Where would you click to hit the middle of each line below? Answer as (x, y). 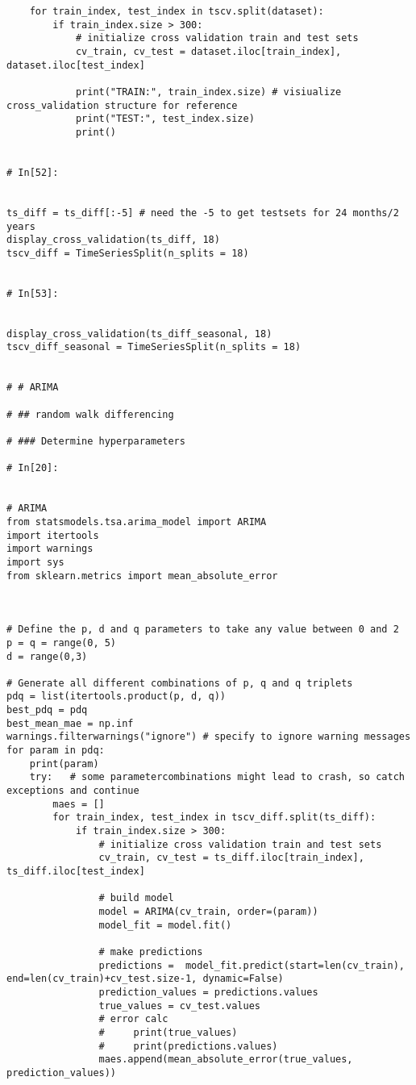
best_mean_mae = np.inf (70, 723)
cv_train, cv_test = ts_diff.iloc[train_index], (231, 858)
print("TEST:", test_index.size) (165, 119)
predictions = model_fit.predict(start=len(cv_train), (252, 965)
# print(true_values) (168, 1032)
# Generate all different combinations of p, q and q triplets (180, 683)
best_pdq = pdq (47, 710)
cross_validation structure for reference (122, 105)
